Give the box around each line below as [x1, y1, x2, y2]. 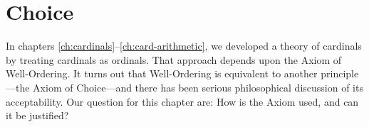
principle [321, 66, 359, 81]
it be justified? [6, 108, 69, 123]
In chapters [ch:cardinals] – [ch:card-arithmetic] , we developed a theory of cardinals [6, 38, 362, 53]
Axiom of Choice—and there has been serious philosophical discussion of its [33, 79, 363, 94]
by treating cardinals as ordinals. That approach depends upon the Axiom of [6, 52, 342, 67]
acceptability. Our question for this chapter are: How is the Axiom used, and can [6, 94, 359, 109]
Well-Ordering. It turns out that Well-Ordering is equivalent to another [6, 66, 318, 81]
